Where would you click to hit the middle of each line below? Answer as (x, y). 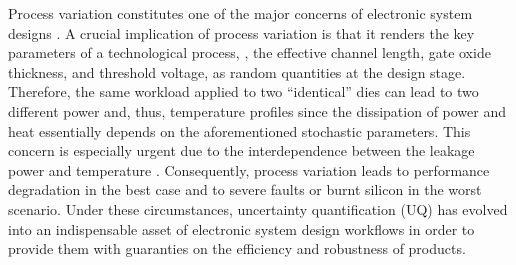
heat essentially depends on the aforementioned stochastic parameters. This (239, 130)
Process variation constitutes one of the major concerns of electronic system (240, 13)
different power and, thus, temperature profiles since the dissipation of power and (257, 110)
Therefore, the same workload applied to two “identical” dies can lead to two (243, 91)
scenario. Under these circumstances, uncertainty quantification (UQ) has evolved (258, 208)
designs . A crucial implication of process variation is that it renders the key (241, 32)
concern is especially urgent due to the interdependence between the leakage (241, 150)
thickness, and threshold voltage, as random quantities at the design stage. (237, 71)
